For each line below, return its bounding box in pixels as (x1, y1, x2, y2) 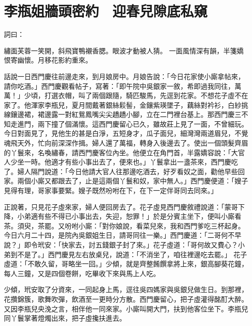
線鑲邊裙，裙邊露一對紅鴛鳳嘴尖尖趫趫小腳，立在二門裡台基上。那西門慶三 (4, 109, 241, 119)
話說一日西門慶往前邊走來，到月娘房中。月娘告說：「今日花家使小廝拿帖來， (4, 71, 245, 81)
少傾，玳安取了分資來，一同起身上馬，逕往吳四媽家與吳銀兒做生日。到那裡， (4, 284, 248, 294)
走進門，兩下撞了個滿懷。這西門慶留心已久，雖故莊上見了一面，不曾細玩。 (10, 118, 248, 129)
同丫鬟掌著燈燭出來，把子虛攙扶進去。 (4, 313, 126, 323)
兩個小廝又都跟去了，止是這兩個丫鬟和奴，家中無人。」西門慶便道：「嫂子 (17, 176, 248, 186)
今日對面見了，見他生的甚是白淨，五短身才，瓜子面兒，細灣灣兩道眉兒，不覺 (4, 128, 248, 138)
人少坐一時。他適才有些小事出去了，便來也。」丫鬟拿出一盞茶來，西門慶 (4, 157, 231, 167)
